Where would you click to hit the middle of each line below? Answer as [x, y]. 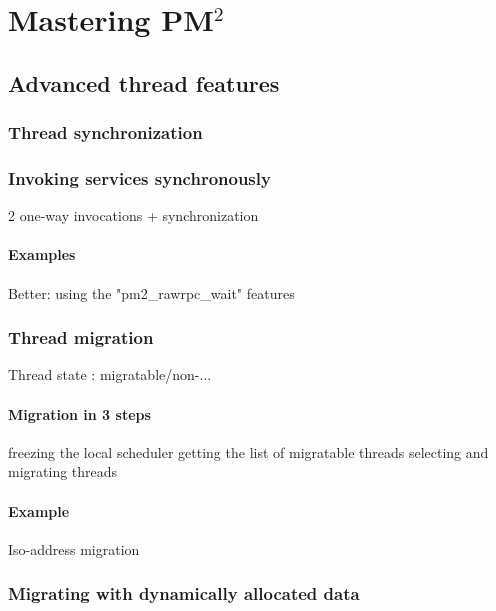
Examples [42, 254]
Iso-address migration [74, 548]
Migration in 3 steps [79, 413]
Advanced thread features [144, 82]
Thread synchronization [105, 132]
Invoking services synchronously [139, 177]
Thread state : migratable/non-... [110, 374]
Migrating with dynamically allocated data [184, 593]
